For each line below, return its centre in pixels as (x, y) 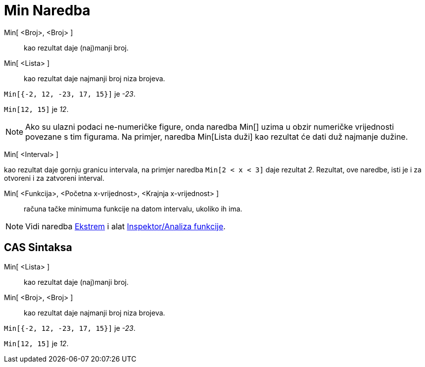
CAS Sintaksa (38, 248)
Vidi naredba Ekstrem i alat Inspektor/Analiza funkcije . (125, 226)
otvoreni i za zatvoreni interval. (54, 178)
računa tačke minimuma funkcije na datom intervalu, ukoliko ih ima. (133, 209)
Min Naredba (47, 10)
